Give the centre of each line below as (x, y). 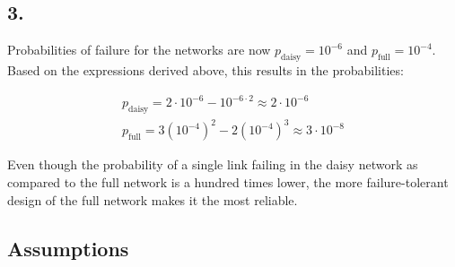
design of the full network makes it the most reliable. (153, 199)
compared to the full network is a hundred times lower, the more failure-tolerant (228, 182)
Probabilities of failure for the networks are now (139, 50)
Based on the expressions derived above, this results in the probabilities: (206, 70)
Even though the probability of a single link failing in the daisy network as (213, 164)
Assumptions (68, 248)
